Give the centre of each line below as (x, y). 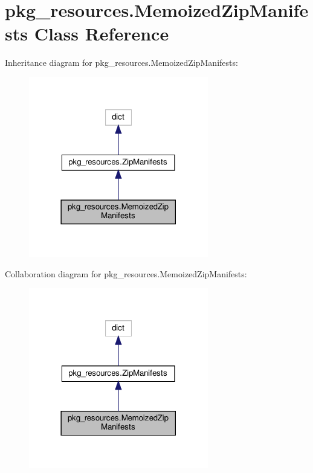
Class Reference (102, 34)
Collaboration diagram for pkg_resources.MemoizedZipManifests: (126, 273)
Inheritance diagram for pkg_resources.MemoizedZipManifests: (121, 63)
